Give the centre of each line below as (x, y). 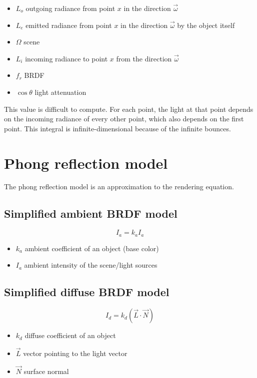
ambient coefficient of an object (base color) (92, 248)
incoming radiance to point (66, 58)
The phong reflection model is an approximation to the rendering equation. (119, 187)
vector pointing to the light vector (75, 353)
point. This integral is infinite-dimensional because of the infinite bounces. (117, 128)
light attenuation (60, 92)
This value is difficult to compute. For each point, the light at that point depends (129, 109)
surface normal (46, 371)
